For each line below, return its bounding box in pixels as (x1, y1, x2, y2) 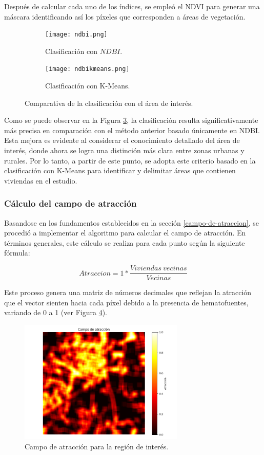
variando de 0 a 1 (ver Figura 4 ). (4, 307, 107, 318)
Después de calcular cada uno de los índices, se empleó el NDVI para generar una (4, 1, 260, 11)
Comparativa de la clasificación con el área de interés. (25, 97, 193, 108)
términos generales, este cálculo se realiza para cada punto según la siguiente (4, 237, 245, 248)
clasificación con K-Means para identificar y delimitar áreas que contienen (4, 165, 236, 176)
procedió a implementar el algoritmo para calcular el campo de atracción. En (4, 227, 246, 238)
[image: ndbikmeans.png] (45, 65, 130, 73)
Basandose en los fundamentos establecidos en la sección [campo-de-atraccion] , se (4, 217, 259, 228)
